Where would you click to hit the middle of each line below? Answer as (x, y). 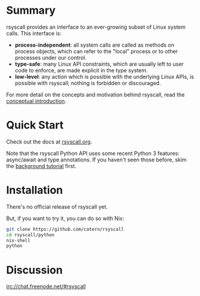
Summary (31, 10)
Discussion (34, 270)
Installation (35, 190)
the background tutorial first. (41, 166)
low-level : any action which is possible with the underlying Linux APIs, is (104, 77)
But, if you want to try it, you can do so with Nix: (65, 218)
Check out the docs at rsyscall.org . (49, 142)
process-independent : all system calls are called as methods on (94, 45)
